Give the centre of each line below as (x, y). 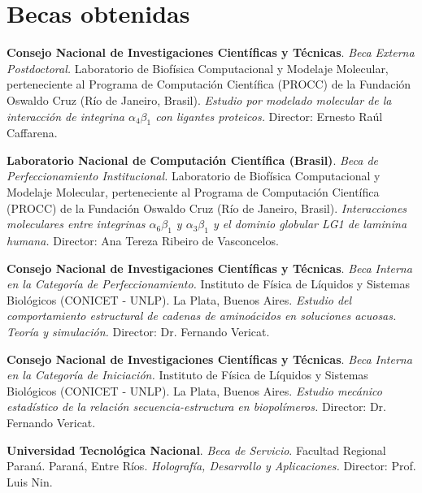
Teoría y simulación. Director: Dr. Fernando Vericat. (138, 332)
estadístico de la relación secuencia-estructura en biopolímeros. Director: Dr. (196, 407)
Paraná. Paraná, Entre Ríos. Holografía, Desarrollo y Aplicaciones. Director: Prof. (211, 466)
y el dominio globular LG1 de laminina (310, 224)
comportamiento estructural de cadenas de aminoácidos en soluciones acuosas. (202, 316)
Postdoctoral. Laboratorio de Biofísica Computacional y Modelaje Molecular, (198, 68)
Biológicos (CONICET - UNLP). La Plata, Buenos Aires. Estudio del (179, 299)
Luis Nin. (30, 481)
